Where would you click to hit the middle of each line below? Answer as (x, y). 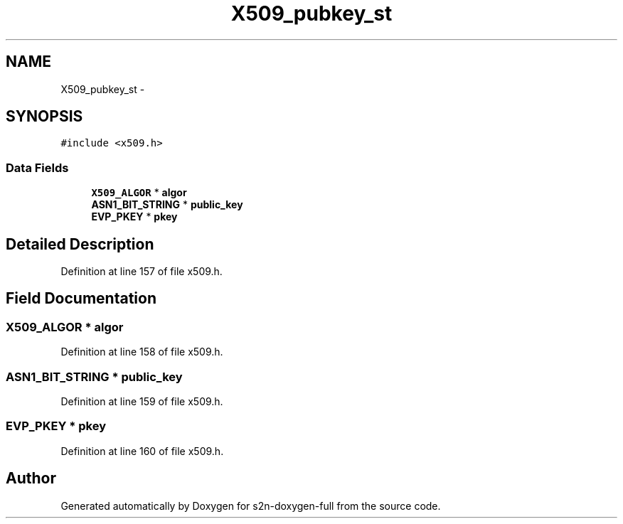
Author (31, 478)
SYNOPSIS (44, 117)
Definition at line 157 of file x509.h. (142, 272)
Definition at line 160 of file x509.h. (142, 451)
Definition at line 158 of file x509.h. (142, 352)
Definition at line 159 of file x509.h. (142, 401)
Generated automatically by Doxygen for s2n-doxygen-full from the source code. (251, 506)
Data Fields (37, 167)
